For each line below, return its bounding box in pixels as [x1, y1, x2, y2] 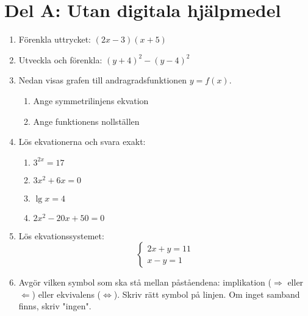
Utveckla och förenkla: [18, 53, 102, 66]
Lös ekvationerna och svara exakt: [18, 135, 146, 148]
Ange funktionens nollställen [33, 114, 140, 127]
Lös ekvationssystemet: [18, 229, 104, 242]
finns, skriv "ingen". [18, 300, 91, 312]
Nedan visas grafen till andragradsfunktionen [18, 74, 187, 86]
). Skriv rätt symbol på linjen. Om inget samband [113, 287, 300, 300]
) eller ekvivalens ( [32, 287, 101, 300]
